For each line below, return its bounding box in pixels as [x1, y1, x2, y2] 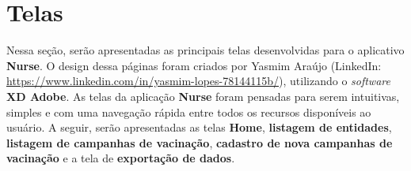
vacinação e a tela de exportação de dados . [6, 150, 235, 166]
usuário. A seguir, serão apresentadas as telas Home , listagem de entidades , [6, 119, 392, 136]
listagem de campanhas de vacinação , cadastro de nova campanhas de [6, 134, 393, 151]
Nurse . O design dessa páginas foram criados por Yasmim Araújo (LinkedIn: [6, 57, 382, 73]
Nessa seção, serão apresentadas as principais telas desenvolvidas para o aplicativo [6, 42, 405, 58]
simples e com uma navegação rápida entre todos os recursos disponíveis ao [6, 103, 371, 120]
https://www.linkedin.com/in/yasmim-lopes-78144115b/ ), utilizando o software [6, 72, 390, 89]
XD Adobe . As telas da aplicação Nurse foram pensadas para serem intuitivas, [6, 87, 400, 104]
